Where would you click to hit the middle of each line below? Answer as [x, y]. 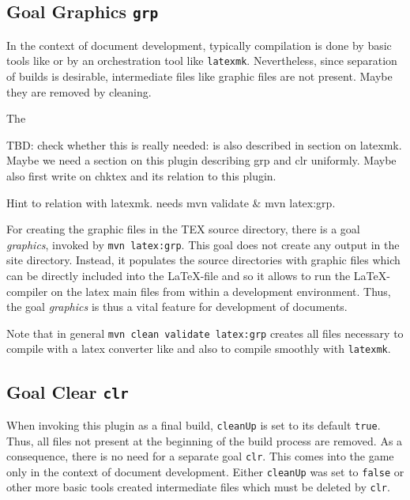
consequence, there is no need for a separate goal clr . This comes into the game [200, 456]
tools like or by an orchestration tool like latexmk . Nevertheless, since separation [202, 61]
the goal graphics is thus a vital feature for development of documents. [177, 307]
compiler [27, 291]
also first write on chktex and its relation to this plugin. [141, 176]
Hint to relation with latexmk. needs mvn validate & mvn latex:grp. [171, 202]
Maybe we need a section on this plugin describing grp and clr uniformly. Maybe [201, 160]
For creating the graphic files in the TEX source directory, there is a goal [183, 229]
